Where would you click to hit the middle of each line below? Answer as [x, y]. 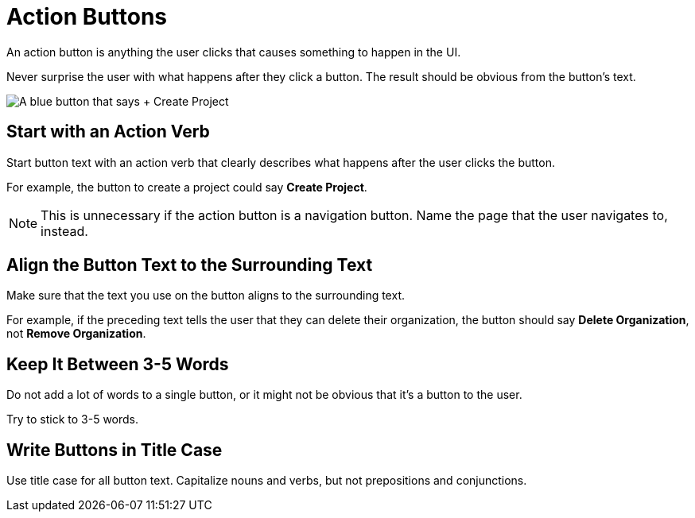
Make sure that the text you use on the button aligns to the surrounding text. [206, 296]
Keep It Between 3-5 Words [118, 364]
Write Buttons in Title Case [115, 450]
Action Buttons [87, 17]
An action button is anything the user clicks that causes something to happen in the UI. [234, 52]
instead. [64, 231]
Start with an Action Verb [108, 132]
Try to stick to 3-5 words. [73, 419]
